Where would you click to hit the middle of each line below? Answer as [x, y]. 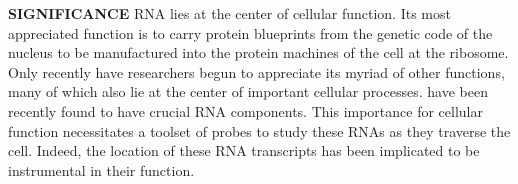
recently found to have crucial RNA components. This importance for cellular [245, 110]
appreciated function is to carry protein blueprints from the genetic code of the [250, 32]
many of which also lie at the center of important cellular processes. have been [248, 91]
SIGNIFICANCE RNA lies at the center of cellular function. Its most [229, 13]
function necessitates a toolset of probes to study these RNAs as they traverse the [259, 130]
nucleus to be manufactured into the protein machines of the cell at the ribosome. [258, 52]
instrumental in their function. [101, 169]
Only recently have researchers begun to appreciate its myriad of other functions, [256, 71]
